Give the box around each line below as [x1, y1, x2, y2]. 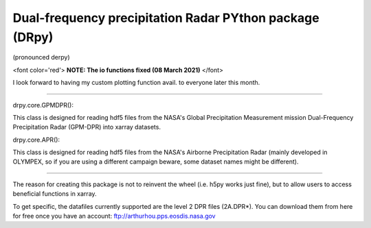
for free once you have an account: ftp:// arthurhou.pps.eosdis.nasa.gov [12, 212, 216, 220]
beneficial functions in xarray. [12, 190, 97, 198]
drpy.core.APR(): [12, 136, 60, 144]
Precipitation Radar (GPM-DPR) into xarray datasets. [12, 123, 161, 131]
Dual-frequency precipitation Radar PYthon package [12, 10, 319, 25]
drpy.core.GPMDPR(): [12, 101, 74, 109]
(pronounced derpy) [12, 53, 70, 62]
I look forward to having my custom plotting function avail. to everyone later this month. [12, 79, 260, 87]
